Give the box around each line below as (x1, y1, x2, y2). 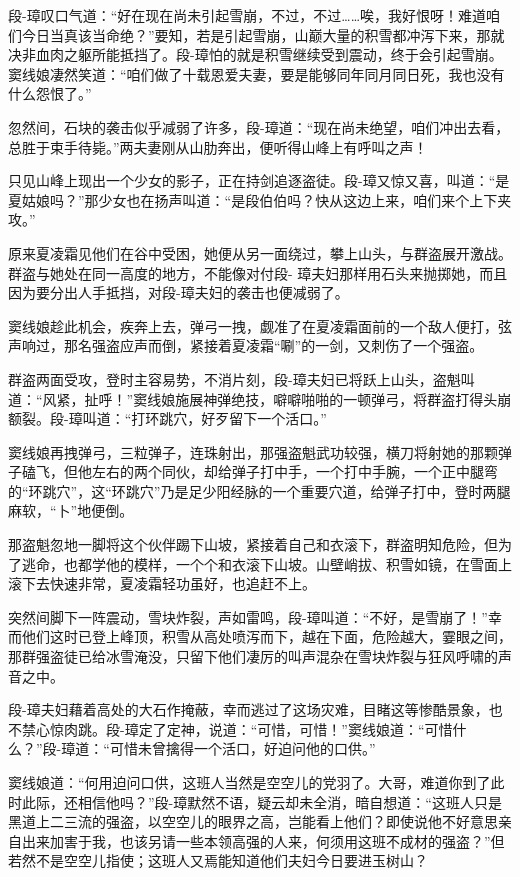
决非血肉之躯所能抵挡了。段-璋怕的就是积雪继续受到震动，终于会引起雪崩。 (8, 44, 503, 65)
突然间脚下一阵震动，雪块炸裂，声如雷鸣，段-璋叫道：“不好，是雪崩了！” (8, 606, 488, 627)
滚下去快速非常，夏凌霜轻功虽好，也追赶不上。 (8, 573, 316, 594)
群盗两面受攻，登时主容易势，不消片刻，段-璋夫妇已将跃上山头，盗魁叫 (8, 368, 475, 389)
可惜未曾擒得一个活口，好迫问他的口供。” (109, 738, 376, 759)
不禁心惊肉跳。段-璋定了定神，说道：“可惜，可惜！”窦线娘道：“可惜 (8, 718, 453, 739)
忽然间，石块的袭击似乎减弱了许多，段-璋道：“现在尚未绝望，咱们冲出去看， (8, 116, 510, 137)
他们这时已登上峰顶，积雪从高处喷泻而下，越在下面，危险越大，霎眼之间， (21, 626, 512, 647)
